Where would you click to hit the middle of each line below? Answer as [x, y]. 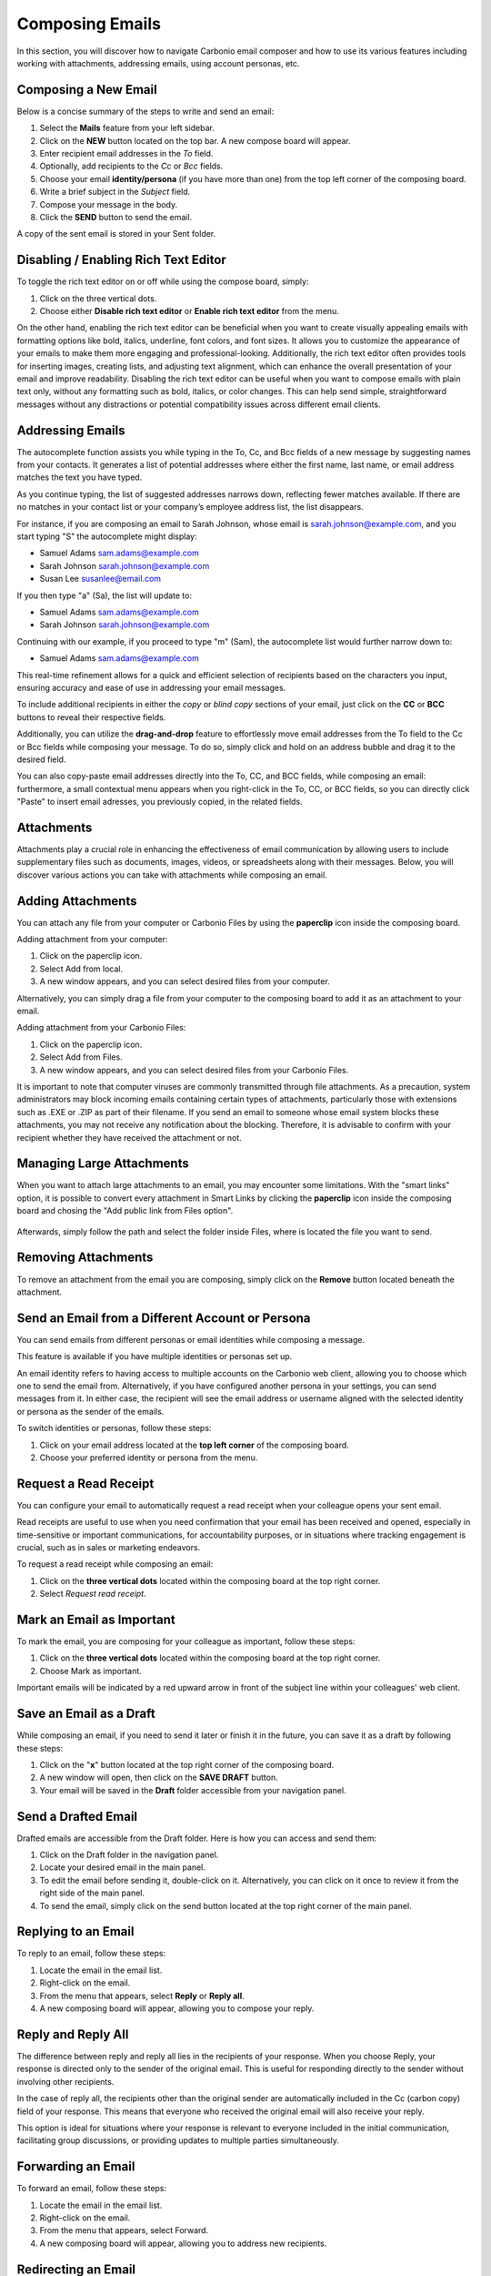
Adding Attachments [77, 901]
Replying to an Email [75, 1931]
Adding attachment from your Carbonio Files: [101, 1028]
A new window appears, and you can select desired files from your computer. [185, 981]
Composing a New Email [87, 90]
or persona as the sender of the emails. [90, 1411]
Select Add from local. [81, 969]
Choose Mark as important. [91, 1671]
